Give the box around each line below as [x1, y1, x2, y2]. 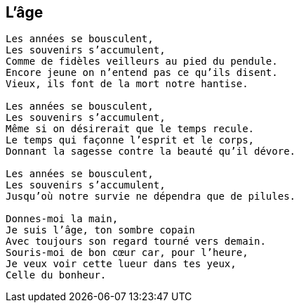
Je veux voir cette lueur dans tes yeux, [6, 258, 237, 270]
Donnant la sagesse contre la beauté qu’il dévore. [6, 146, 296, 158]
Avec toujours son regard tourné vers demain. [6, 236, 266, 248]
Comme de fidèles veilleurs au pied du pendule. [6, 56, 278, 68]
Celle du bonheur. [6, 269, 107, 281]
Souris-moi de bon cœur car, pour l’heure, [6, 247, 248, 259]
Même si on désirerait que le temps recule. [6, 123, 255, 135]
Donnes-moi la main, [6, 213, 119, 225]
